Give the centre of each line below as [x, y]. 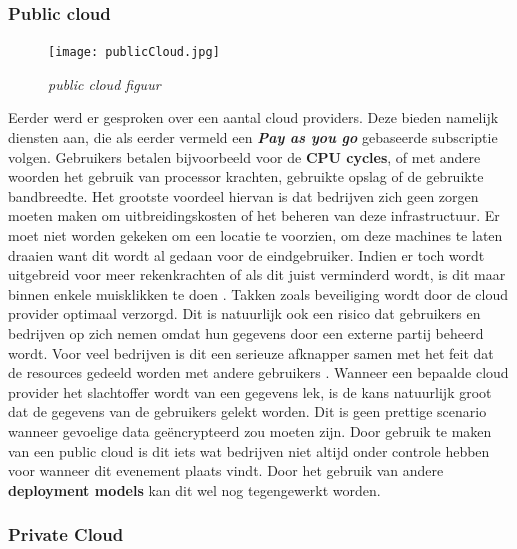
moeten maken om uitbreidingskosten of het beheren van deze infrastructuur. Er [254, 215]
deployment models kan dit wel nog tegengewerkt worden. [194, 489]
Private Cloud [66, 534]
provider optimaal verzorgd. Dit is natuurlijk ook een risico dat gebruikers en [244, 313]
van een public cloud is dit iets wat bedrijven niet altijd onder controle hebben [249, 450]
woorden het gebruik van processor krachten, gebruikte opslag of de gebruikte [246, 176]
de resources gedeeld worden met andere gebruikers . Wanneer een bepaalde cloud [258, 372]
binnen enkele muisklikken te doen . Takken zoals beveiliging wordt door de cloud [258, 293]
